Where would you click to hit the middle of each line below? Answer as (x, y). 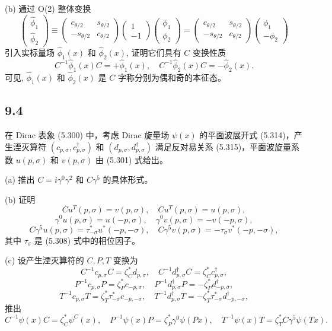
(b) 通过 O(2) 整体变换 (48, 8)
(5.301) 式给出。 (137, 159)
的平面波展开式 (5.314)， (247, 135)
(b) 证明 (20, 199)
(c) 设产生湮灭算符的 (44, 260)
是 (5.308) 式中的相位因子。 (87, 240)
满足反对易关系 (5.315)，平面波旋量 (223, 146)
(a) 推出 (20, 179)
